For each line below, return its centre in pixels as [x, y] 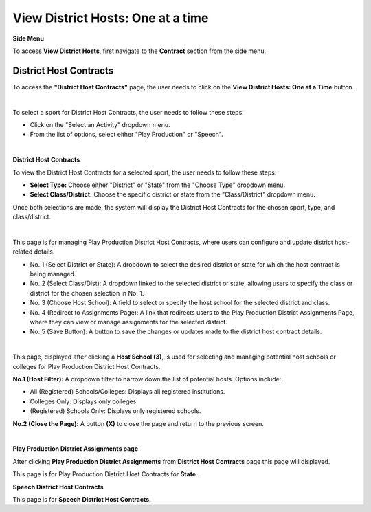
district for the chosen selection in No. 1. [87, 293]
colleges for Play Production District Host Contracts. [87, 366]
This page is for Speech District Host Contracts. [82, 499]
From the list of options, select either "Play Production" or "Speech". [126, 135]
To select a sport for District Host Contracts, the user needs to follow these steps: [128, 112]
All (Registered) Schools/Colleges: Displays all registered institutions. [127, 392]
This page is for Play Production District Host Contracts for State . [106, 474]
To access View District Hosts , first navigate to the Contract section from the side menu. [139, 51]
